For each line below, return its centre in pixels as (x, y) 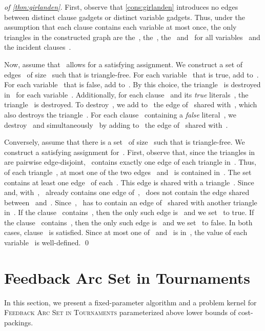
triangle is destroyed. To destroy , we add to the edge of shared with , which (131, 104)
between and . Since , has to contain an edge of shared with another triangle (131, 202)
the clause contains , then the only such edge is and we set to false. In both (128, 222)
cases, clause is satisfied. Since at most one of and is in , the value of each (126, 232)
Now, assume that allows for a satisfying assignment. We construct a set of (124, 64)
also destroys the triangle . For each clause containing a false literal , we (120, 114)
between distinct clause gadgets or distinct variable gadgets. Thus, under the (125, 17)
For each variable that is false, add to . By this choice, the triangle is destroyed (132, 84)
